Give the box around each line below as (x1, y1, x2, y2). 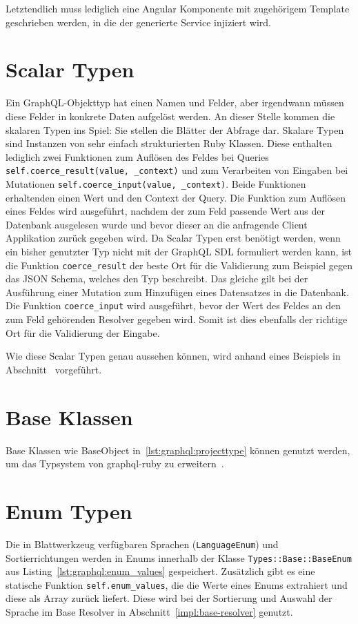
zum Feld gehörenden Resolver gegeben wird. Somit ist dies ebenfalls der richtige (6, 312, 348, 326)
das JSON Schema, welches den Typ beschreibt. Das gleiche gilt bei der (6, 271, 308, 286)
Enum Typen (6, 496, 132, 525)
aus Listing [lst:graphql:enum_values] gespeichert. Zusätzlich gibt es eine (6, 564, 315, 578)
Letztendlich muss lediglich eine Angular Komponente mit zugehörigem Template (6, 1, 350, 15)
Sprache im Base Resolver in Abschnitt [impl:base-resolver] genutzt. (6, 605, 293, 619)
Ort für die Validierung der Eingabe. (6, 325, 160, 340)
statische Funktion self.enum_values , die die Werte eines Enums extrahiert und (6, 577, 348, 592)
